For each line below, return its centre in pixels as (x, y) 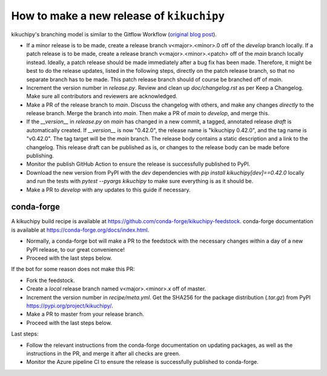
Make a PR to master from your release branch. (85, 314)
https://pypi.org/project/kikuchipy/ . (70, 306)
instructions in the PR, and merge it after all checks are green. (103, 353)
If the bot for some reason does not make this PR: (73, 269)
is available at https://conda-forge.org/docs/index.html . (80, 230)
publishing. (40, 156)
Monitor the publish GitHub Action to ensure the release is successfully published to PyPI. (138, 164)
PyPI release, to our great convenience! (76, 249)
